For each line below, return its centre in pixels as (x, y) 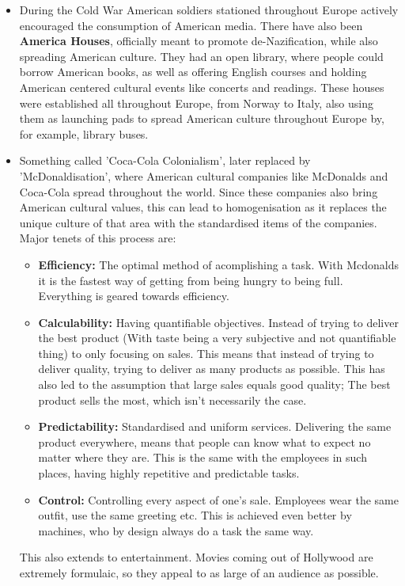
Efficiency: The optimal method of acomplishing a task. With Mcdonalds (218, 264)
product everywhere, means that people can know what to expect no (204, 441)
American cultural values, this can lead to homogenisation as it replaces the (203, 207)
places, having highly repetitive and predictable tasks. (169, 473)
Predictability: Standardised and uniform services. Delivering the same (215, 426)
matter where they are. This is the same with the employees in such (202, 457)
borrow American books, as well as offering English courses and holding (193, 72)
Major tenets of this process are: (98, 238)
